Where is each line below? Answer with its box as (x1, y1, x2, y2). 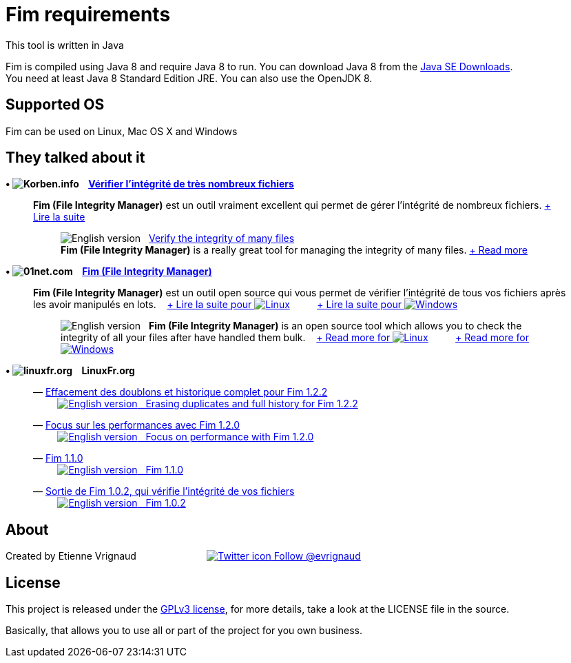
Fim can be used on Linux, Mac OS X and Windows (6, 125, 238, 137)
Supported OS (6, 96, 105, 114)
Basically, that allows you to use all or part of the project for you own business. (6, 624, 362, 637)
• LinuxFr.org (6, 365, 135, 377)
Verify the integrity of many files (148, 232, 295, 245)
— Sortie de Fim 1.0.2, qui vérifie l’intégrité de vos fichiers (33, 485, 295, 498)
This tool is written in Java (6, 39, 124, 51)
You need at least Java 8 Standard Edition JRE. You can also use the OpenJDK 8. (6, 72, 373, 84)
